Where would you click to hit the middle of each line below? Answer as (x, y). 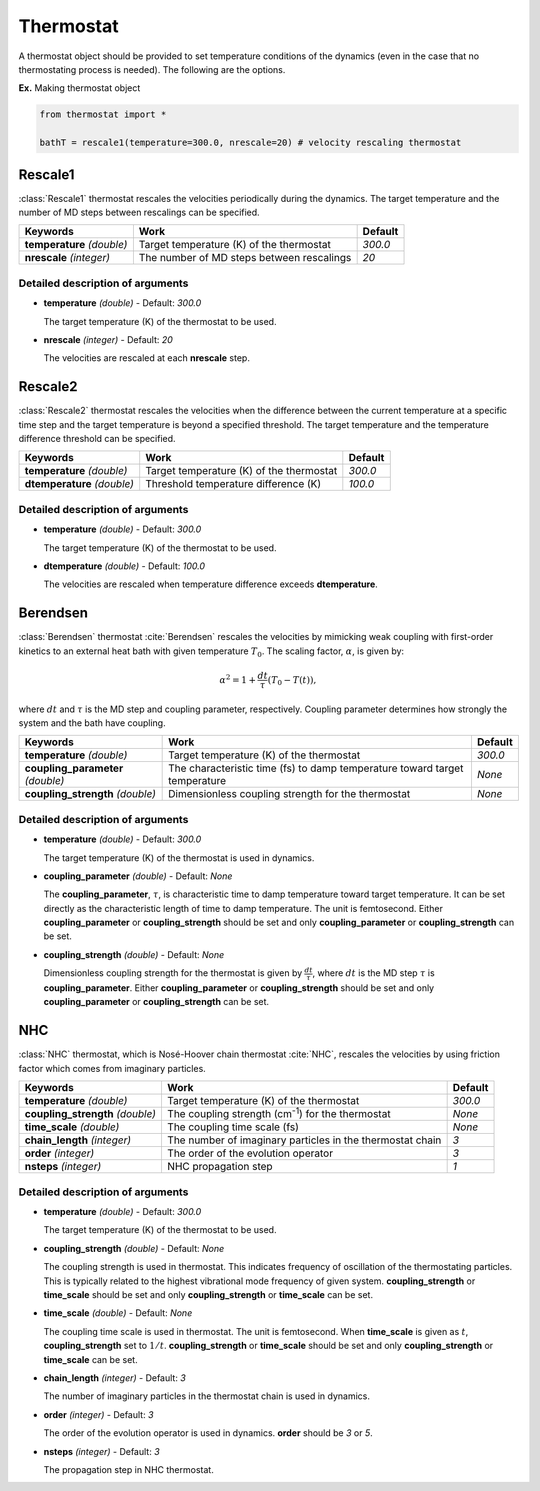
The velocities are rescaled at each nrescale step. (146, 358)
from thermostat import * (103, 114)
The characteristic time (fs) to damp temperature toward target (316, 768)
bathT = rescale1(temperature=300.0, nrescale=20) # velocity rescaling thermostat (250, 143)
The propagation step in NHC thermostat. (128, 1469)
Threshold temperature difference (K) (233, 484)
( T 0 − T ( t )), (292, 681)
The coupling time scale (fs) (233, 1127)
